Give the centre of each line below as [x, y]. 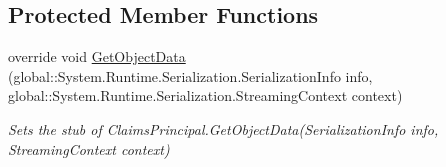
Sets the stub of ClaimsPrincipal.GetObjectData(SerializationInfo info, [223, 128]
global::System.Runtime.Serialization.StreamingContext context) [205, 95]
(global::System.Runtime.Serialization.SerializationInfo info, [190, 75]
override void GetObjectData [97, 56]
